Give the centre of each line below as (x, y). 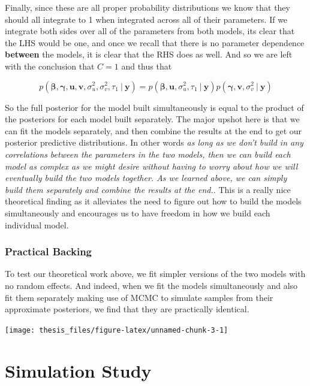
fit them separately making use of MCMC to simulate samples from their (139, 297)
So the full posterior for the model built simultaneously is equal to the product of (154, 107)
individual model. (37, 224)
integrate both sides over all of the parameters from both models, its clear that (150, 31)
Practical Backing (49, 251)
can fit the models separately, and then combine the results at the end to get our (154, 130)
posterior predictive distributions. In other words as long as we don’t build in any (154, 142)
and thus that (147, 66)
